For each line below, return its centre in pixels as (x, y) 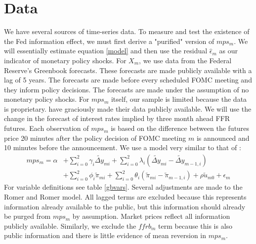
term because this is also (195, 225)
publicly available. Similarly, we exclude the (70, 225)
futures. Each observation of (46, 128)
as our (228, 51)
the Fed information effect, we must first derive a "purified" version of (109, 41)
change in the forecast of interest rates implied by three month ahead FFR (117, 118)
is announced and (223, 138)
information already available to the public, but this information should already (125, 206)
